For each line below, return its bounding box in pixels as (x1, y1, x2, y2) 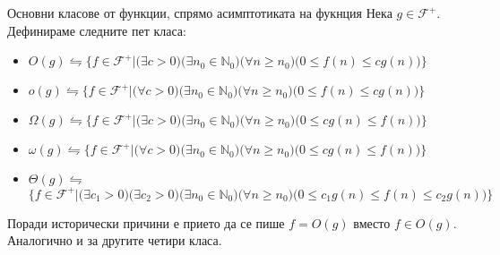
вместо (353, 213, 391, 232)
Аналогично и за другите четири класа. (7, 231, 222, 250)
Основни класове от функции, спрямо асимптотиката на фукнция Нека (7, 4, 392, 21)
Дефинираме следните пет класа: (7, 21, 186, 39)
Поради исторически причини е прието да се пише (7, 213, 285, 232)
